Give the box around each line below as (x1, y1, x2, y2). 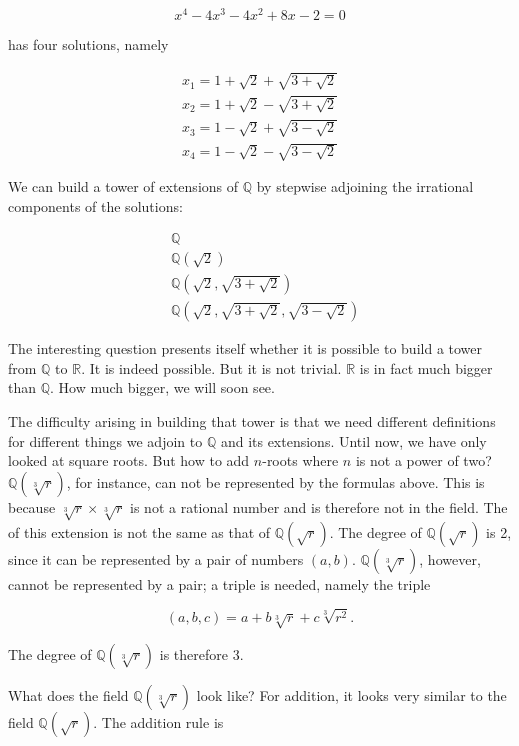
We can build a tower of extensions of (8, 175, 239, 196)
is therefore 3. (159, 643, 244, 664)
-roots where (262, 450, 339, 471)
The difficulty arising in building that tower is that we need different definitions (8, 411, 496, 432)
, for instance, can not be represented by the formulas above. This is (66, 471, 485, 492)
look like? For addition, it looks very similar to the (196, 684, 507, 705)
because (8, 496, 56, 517)
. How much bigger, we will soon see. (50, 377, 275, 398)
